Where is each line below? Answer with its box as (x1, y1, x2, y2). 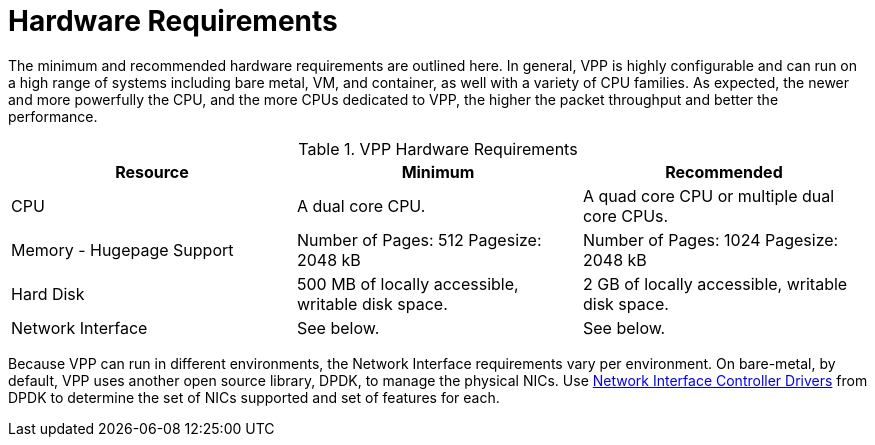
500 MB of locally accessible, (296, 273, 519, 294)
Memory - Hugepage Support (11, 239, 234, 260)
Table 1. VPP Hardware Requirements (298, 138, 578, 159)
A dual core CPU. (296, 195, 426, 216)
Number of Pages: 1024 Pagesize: (582, 229, 839, 250)
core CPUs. (582, 205, 669, 226)
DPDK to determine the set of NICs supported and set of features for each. (8, 388, 500, 406)
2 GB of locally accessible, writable (582, 273, 848, 294)
